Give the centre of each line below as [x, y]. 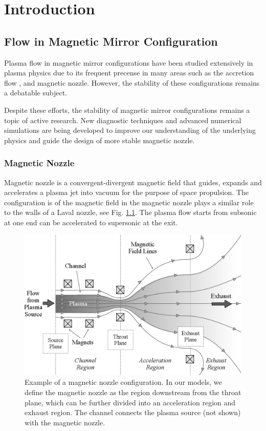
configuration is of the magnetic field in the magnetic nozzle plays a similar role [129, 202]
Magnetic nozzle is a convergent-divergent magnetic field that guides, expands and [133, 182]
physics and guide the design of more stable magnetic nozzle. [99, 140]
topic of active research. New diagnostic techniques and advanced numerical [123, 120]
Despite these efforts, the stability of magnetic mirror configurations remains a [127, 110]
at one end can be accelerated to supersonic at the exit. [91, 222]
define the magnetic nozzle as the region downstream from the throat [133, 392]
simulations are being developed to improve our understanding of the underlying [130, 130]
